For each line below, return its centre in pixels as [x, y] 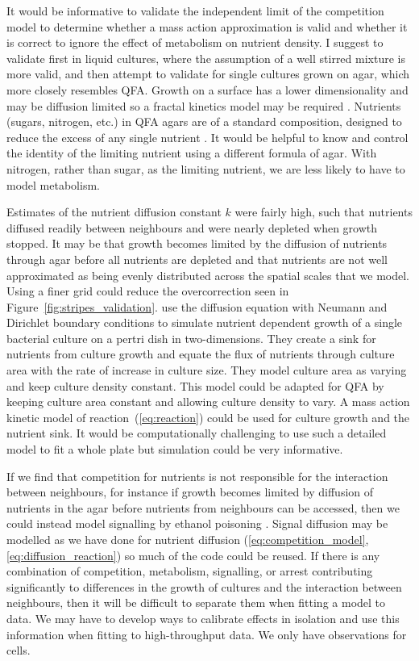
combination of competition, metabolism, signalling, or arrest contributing [190, 571]
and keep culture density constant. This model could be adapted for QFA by [195, 385]
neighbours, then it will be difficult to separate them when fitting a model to [196, 602]
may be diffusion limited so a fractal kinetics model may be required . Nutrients [204, 105]
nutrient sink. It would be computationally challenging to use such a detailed [197, 433]
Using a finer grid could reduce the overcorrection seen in [148, 291]
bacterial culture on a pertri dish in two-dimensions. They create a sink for [191, 338]
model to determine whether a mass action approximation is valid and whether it [207, 26]
